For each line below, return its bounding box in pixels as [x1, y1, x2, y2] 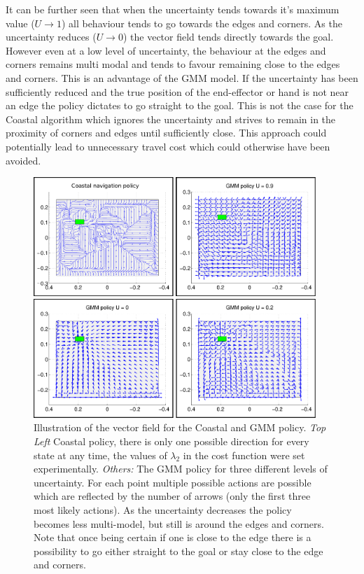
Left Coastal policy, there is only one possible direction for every [34, 434, 309, 449]
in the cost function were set [183, 447, 305, 462]
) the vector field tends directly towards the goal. [122, 29, 334, 44]
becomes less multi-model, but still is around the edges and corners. [34, 516, 324, 531]
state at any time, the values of [34, 447, 167, 462]
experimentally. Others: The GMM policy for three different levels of [34, 461, 328, 476]
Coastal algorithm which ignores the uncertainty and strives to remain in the [6, 111, 336, 126]
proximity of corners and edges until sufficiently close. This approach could [6, 125, 327, 140]
